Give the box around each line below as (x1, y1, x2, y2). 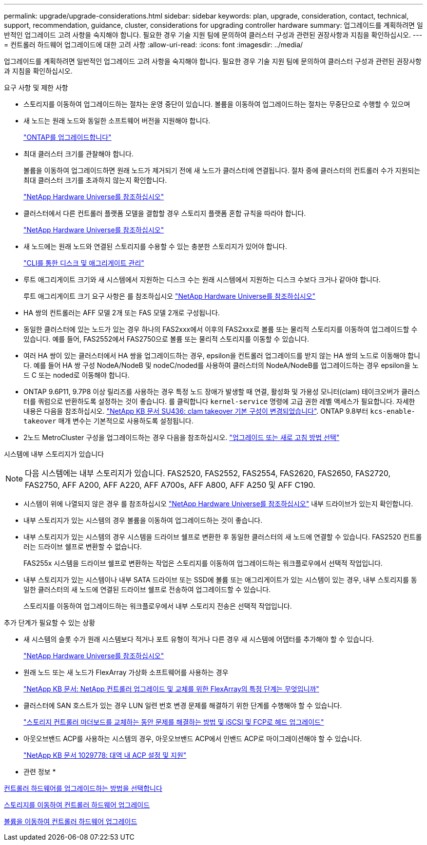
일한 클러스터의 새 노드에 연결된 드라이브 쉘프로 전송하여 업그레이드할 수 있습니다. (23, 585, 271, 594)
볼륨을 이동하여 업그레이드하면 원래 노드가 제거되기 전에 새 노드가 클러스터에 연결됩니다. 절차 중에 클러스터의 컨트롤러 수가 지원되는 (23, 166, 421, 174)
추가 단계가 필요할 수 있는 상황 (4, 618, 96, 627)
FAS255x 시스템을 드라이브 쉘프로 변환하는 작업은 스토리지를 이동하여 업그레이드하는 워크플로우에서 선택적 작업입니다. (23, 559, 383, 567)
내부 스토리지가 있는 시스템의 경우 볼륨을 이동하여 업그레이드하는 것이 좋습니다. (23, 516, 263, 524)
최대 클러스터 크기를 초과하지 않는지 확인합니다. (23, 176, 167, 184)
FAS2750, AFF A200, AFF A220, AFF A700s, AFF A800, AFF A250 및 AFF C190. (25, 480, 315, 490)
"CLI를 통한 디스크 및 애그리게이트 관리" (23, 259, 144, 267)
